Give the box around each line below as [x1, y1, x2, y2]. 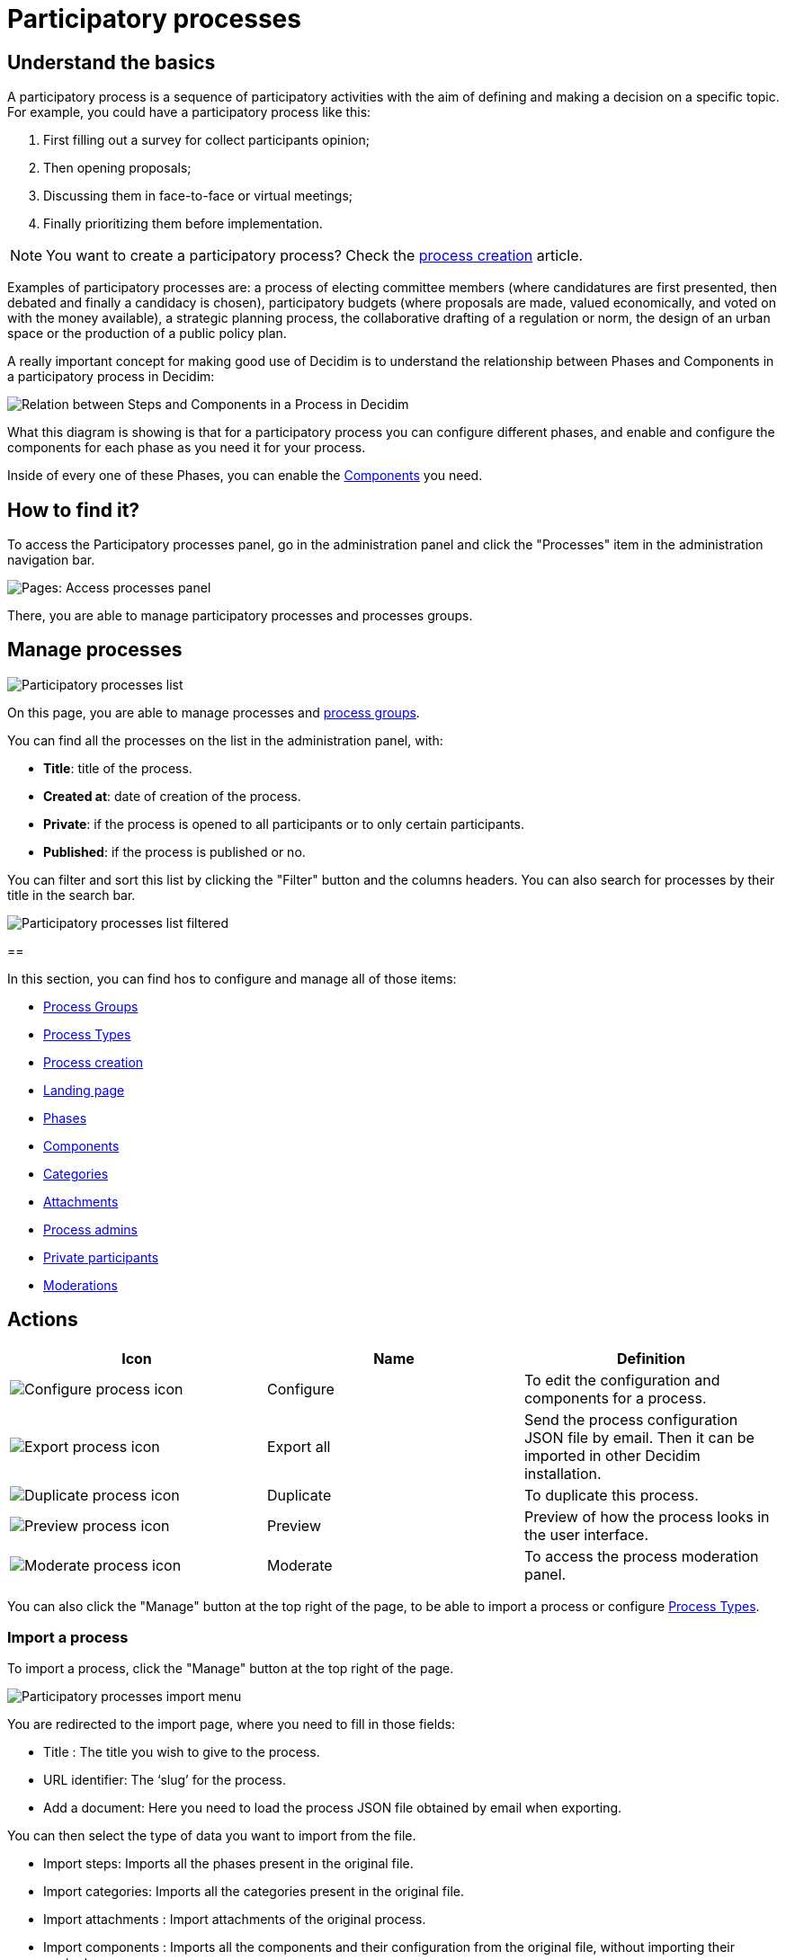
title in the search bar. [7, 886, 136, 903]
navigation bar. [7, 552, 95, 568]
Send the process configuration [523, 1410, 738, 1429]
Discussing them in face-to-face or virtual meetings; [43, 188, 353, 204]
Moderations [43, 1277, 118, 1293]
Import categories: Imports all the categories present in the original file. [43, 1884, 465, 1900]
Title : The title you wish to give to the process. [43, 1744, 320, 1760]
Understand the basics [7, 50, 216, 74]
